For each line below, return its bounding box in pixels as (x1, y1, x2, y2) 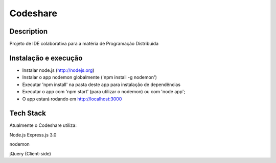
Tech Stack (9, 109, 46, 118)
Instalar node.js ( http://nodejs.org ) (22, 67, 95, 73)
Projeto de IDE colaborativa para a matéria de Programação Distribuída (9, 41, 158, 47)
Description (9, 27, 48, 36)
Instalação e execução (9, 53, 83, 62)
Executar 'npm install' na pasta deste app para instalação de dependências (22, 81, 181, 88)
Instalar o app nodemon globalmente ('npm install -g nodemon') (22, 74, 157, 80)
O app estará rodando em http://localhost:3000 (22, 96, 122, 102)
